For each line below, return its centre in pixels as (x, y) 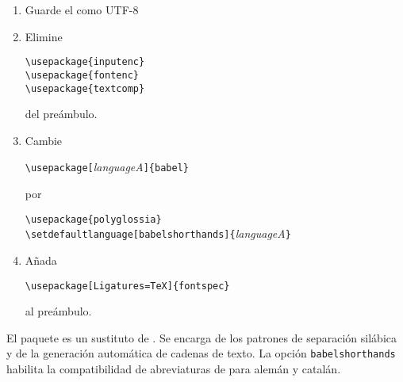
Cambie (44, 140)
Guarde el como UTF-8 (82, 10)
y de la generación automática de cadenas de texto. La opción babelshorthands (201, 353)
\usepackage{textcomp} (85, 88)
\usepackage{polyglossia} (93, 219)
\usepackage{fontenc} (82, 75)
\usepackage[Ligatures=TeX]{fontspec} (127, 286)
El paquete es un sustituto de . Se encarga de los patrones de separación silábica (201, 337)
